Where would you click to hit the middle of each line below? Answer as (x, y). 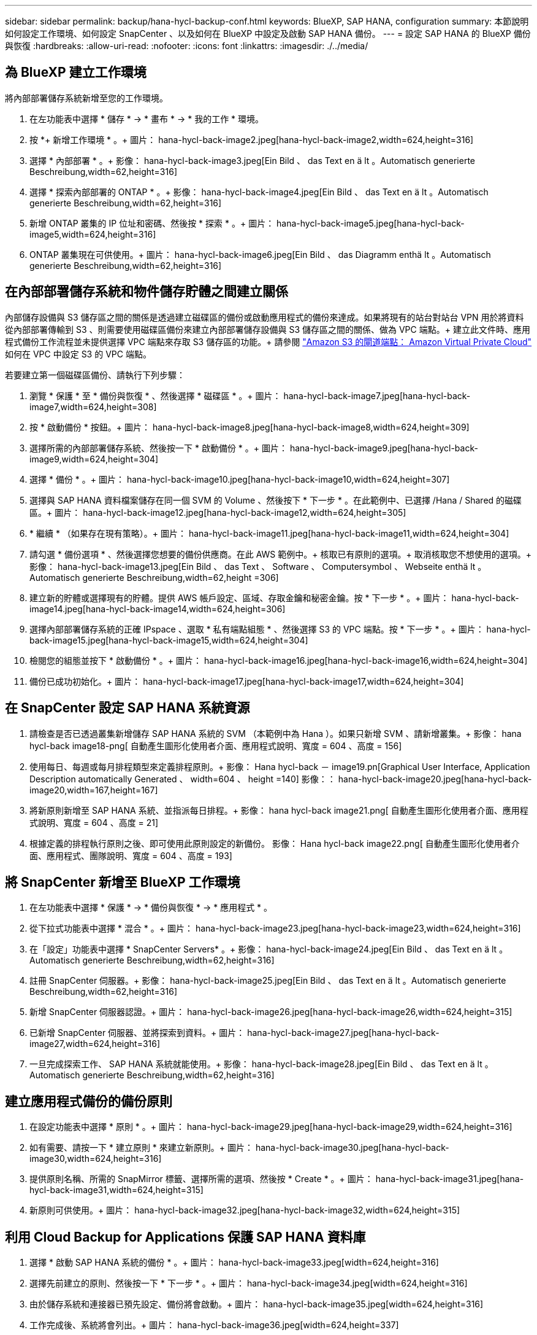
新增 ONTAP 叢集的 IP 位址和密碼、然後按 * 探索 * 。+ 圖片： (152, 223)
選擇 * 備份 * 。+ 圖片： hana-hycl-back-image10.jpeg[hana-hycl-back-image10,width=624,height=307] (240, 479)
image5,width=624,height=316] (93, 234)
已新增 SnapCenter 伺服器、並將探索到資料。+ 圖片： (137, 1033)
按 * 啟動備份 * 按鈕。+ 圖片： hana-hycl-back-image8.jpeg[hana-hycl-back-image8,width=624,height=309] (249, 427)
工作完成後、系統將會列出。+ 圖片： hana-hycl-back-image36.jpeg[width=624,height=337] (214, 1325)
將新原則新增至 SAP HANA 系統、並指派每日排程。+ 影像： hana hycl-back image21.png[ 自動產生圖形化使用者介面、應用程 (279, 810)
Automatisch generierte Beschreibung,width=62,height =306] (154, 577)
